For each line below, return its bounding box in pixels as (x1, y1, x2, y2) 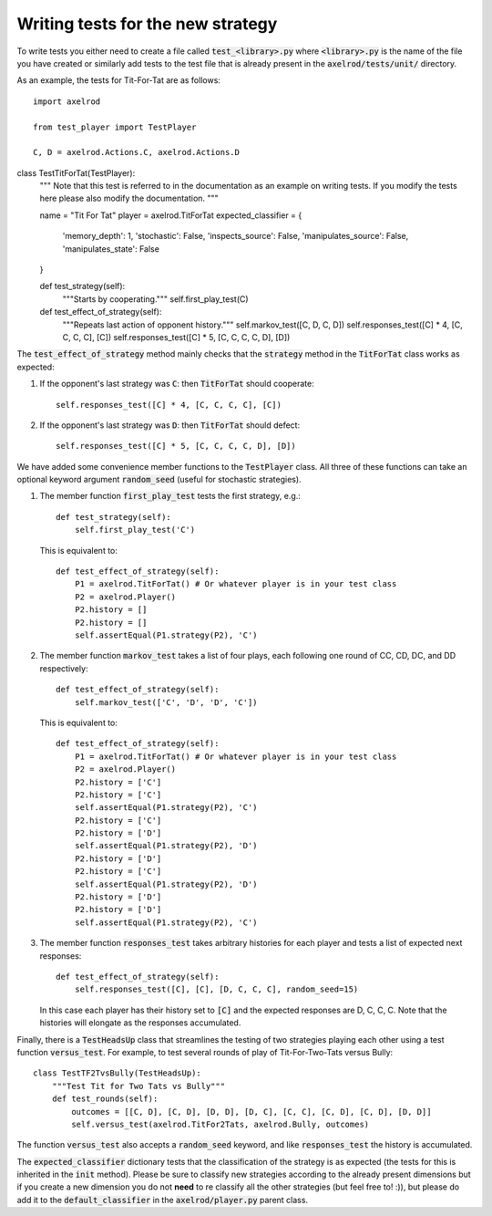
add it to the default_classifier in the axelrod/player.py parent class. (16, 1194, 309, 1205)
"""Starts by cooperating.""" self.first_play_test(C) (62, 293, 250, 305)
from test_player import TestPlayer (33, 121, 197, 132)
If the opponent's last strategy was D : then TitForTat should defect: (39, 420, 301, 431)
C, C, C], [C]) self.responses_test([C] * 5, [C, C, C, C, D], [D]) (62, 331, 291, 342)
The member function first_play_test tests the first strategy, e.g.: (39, 491, 301, 502)
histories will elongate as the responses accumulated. (39, 1017, 241, 1028)
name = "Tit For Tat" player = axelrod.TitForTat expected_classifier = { (39, 210, 302, 221)
